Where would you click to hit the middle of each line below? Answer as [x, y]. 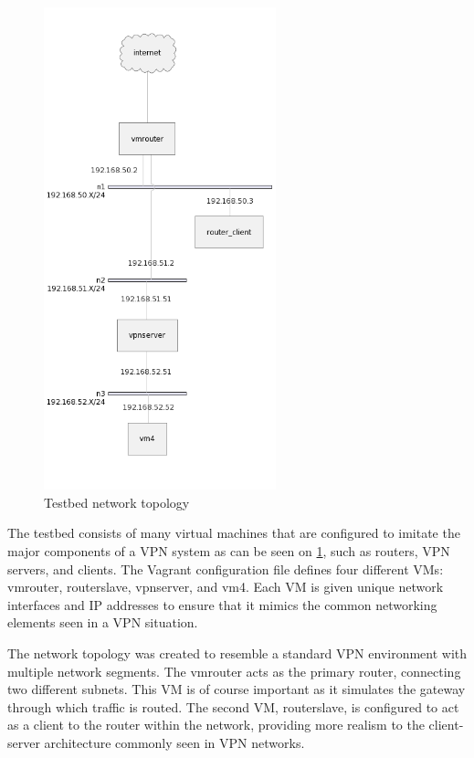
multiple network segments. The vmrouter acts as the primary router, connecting [234, 671]
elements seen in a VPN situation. [103, 622]
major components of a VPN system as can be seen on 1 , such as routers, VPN [229, 550]
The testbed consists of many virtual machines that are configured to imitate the [234, 533]
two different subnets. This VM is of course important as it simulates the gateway [237, 689]
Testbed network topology [117, 502]
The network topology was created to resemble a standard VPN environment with [237, 653]
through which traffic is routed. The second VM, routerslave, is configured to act [233, 706]
